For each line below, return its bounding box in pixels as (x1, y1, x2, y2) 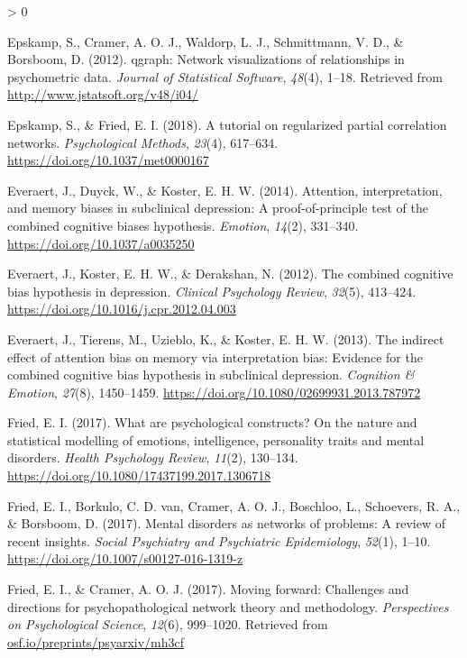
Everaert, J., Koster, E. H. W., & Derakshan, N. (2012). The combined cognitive (7, 264, 453, 283)
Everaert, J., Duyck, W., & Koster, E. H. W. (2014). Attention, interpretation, (7, 180, 443, 199)
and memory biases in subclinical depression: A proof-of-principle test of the (7, 198, 428, 217)
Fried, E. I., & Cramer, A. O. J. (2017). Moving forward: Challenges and (7, 580, 409, 599)
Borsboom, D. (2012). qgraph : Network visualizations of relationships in (7, 50, 405, 69)
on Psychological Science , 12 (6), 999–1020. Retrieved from (7, 615, 328, 634)
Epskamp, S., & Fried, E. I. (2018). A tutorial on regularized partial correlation (7, 114, 447, 133)
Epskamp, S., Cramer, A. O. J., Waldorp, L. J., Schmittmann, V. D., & (7, 32, 404, 50)
